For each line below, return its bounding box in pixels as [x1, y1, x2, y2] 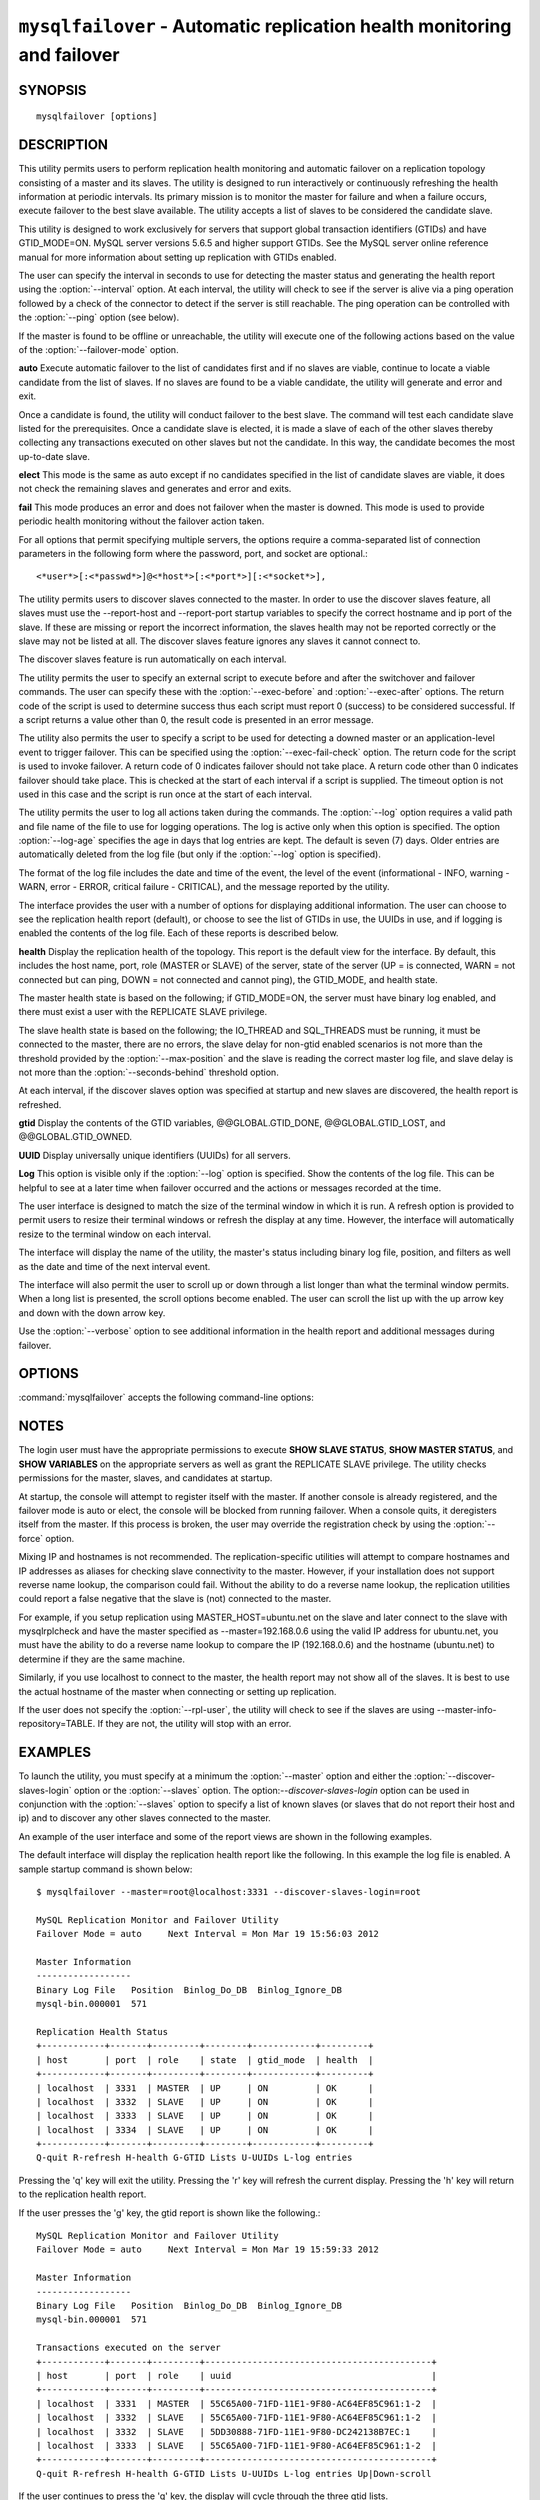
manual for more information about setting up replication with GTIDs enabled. [18, 251, 337, 263]
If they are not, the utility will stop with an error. [97, 1718, 292, 1730]
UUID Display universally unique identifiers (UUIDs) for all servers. [18, 1149, 291, 1161]
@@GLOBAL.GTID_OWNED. [18, 1131, 133, 1143]
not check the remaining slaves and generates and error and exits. [18, 483, 292, 495]
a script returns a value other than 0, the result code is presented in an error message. [18, 713, 374, 725]
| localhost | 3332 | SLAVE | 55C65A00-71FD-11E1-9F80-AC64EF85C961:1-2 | [36, 2412, 437, 2424]
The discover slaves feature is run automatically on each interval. [18, 653, 287, 665]
